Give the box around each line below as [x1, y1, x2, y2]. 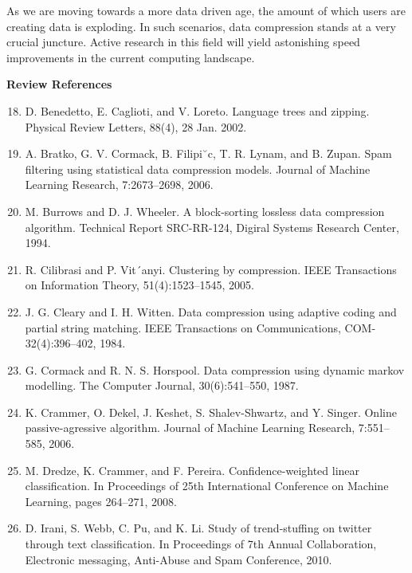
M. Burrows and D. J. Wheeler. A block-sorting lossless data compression [25, 202, 385, 219]
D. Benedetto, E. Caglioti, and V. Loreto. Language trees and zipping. [25, 102, 370, 119]
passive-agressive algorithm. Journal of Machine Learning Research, [25, 419, 355, 436]
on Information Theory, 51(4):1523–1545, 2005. [25, 277, 254, 293]
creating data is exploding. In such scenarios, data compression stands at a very [6, 18, 396, 34]
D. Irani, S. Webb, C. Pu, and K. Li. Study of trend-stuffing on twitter [25, 520, 372, 536]
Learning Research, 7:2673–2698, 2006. [25, 176, 214, 193]
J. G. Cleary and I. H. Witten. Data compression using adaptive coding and [25, 303, 397, 320]
